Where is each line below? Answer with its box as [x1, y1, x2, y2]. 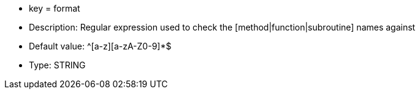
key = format [29, 3, 80, 13]
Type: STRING [29, 60, 86, 70]
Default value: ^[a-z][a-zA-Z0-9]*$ [29, 41, 172, 51]
